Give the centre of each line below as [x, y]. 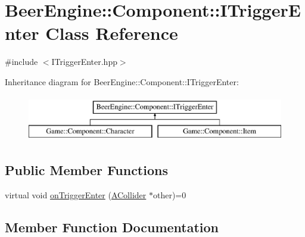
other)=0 [169, 194]
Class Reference [112, 33]
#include [21, 62]
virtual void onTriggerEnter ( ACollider [76, 194]
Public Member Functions [86, 170]
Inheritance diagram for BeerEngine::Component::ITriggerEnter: [122, 81]
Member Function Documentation [112, 227]
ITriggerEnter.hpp [84, 62]
